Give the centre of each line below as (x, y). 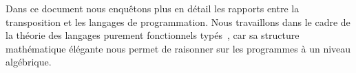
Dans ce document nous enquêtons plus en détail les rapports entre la (153, 8)
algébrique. (29, 62)
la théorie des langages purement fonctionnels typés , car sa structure (153, 35)
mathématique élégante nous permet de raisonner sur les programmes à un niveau (178, 48)
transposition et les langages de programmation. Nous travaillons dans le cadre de (178, 21)
